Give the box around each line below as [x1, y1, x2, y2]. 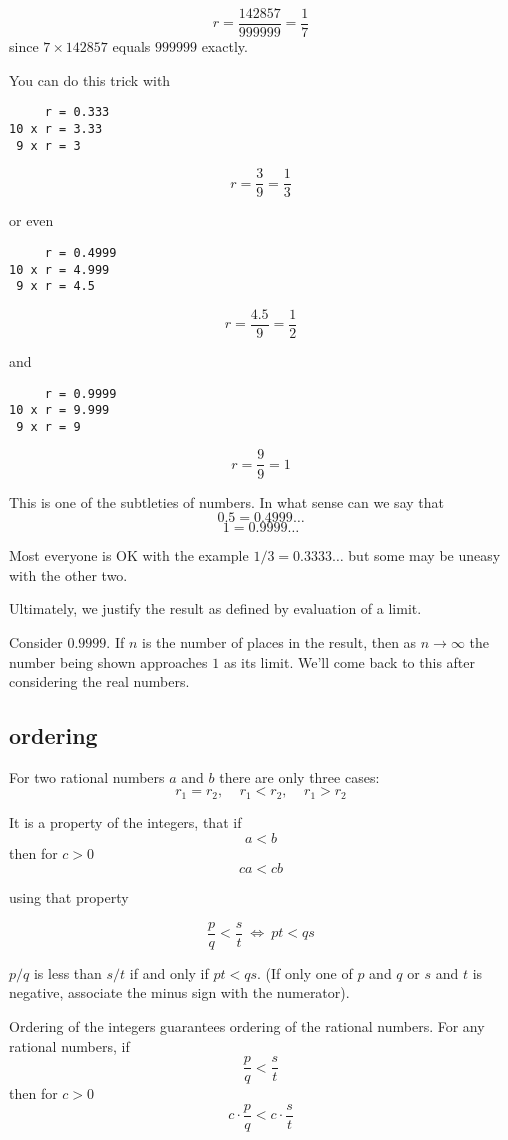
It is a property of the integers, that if [9, 811, 242, 832]
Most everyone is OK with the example [9, 545, 249, 566]
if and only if [129, 962, 209, 983]
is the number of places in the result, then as [141, 631, 417, 652]
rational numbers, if [9, 1035, 130, 1056]
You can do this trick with [9, 69, 171, 90]
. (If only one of [257, 962, 353, 983]
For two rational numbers [9, 766, 165, 787]
